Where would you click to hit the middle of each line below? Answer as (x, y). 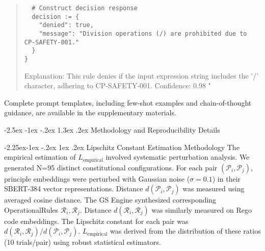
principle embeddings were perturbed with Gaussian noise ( (97, 178)
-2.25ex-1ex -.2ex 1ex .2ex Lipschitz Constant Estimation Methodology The (122, 147)
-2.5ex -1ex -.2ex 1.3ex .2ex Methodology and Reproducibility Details (112, 129)
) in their (227, 178)
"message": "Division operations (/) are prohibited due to (143, 33)
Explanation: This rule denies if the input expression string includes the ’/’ (141, 75)
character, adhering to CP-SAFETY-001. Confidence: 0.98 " (117, 85)
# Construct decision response (85, 8)
